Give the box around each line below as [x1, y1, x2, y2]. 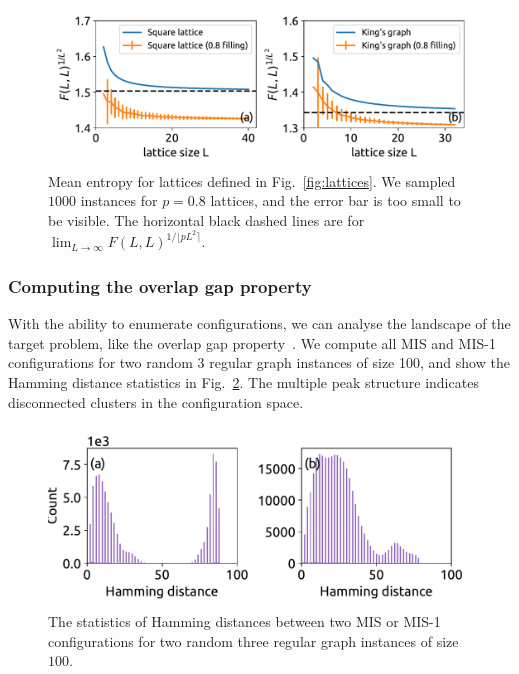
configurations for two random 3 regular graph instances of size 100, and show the [8, 352, 510, 373]
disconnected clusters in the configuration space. [8, 391, 304, 412]
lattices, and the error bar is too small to [210, 190, 461, 211]
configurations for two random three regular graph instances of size [48, 630, 459, 651]
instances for [80, 190, 158, 211]
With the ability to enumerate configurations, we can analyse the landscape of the [8, 313, 511, 334]
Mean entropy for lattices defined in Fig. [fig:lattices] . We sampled [48, 170, 456, 191]
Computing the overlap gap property [8, 273, 312, 298]
